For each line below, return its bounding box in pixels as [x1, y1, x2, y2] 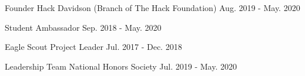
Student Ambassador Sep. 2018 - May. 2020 [5, 21, 162, 33]
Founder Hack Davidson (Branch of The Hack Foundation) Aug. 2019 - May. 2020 [5, 2, 300, 13]
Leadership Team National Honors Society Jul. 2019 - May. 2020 [5, 60, 237, 72]
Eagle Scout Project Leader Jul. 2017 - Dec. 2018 [5, 41, 182, 53]
